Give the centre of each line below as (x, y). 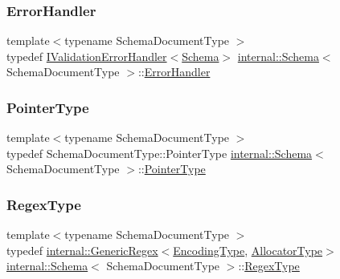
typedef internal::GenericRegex (82, 250)
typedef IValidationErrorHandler (87, 56)
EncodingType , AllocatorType (248, 250)
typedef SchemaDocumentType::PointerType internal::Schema (160, 153)
